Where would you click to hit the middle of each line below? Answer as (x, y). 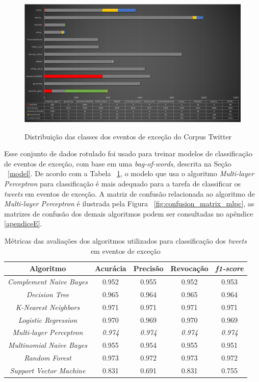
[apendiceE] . (23, 223)
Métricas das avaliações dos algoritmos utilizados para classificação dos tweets (125, 240)
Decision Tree (48, 294)
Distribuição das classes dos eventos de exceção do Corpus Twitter (128, 136)
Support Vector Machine (48, 370)
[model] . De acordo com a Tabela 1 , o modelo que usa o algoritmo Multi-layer (131, 173)
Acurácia (110, 268)
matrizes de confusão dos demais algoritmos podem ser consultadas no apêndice (129, 213)
